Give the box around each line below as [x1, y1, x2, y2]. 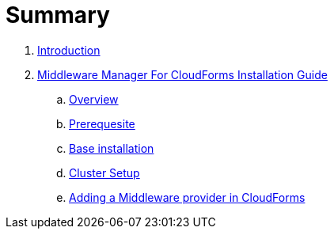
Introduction [37, 43, 101, 57]
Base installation [69, 141, 154, 155]
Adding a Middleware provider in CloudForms [69, 190, 306, 204]
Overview [69, 92, 119, 106]
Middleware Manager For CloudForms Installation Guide [37, 67, 328, 81]
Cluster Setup [69, 165, 140, 180]
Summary [6, 2, 110, 28]
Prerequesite [69, 116, 135, 131]
